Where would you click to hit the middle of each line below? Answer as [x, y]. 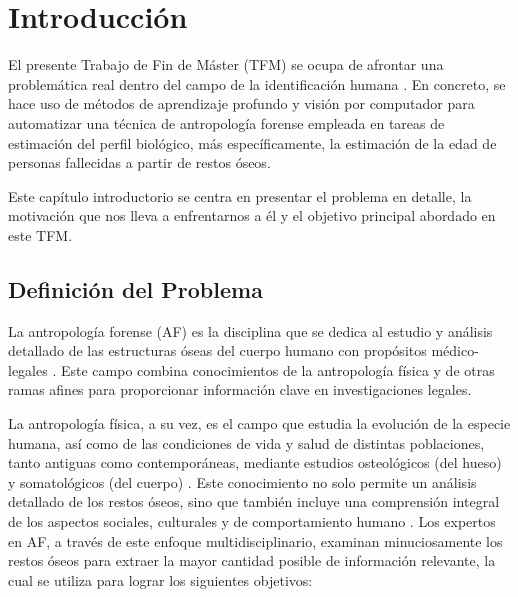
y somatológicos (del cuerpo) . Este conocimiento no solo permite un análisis [242, 481]
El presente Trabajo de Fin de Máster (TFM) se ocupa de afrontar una [226, 64]
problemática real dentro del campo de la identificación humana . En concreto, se [257, 83]
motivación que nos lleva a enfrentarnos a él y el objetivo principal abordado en [252, 215]
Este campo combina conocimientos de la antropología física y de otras [277, 369]
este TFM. [40, 234]
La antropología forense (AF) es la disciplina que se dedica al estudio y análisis [250, 330]
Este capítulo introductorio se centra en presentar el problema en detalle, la [240, 195]
